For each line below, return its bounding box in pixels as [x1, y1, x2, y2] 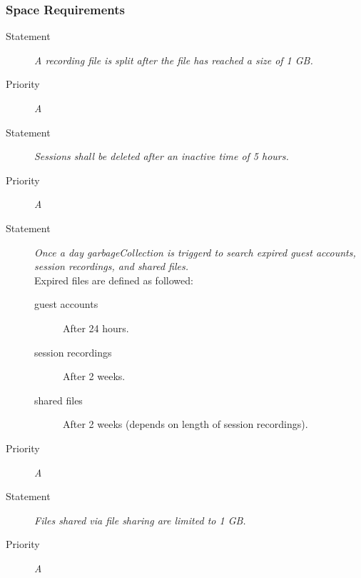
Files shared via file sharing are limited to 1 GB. [34, 512, 246, 527]
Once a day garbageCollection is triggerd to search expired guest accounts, [34, 244, 356, 259]
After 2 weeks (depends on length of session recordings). [63, 417, 308, 432]
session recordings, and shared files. [34, 259, 188, 274]
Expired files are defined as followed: [34, 272, 193, 287]
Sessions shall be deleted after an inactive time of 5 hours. [34, 149, 289, 164]
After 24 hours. [63, 320, 129, 335]
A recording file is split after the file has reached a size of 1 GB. [34, 52, 313, 67]
